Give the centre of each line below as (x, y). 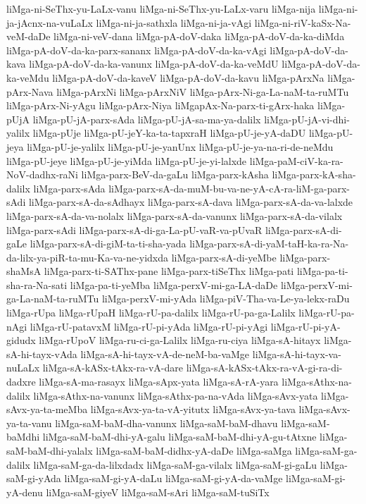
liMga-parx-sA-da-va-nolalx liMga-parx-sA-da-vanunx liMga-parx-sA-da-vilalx (175, 215)
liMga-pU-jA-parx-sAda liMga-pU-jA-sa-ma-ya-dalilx (147, 119)
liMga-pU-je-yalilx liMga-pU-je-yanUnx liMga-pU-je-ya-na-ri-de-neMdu (180, 146)
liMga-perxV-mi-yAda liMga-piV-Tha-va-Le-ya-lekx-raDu (226, 299)
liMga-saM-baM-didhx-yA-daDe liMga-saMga (194, 450)
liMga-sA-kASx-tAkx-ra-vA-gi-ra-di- (264, 368)
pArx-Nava (30, 91)
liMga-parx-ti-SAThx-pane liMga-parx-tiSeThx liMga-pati (169, 271)
